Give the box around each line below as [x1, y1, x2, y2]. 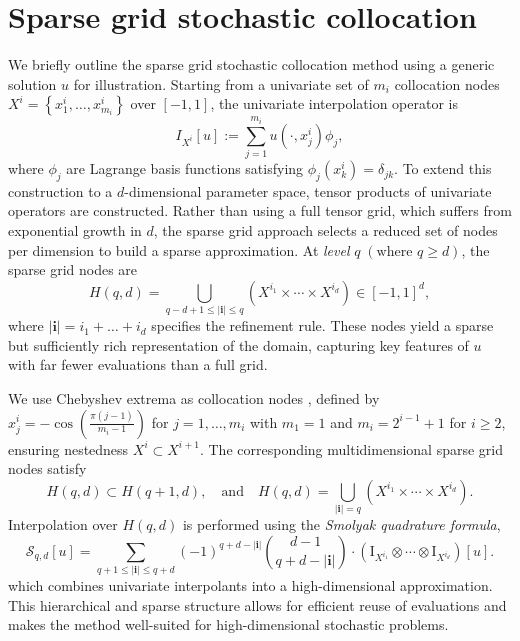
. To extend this [394, 158, 492, 179]
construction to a [8, 180, 113, 201]
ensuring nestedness [8, 438, 129, 459]
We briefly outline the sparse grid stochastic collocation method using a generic [8, 54, 495, 75]
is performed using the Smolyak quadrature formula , [182, 514, 501, 535]
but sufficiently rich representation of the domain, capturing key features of [8, 334, 469, 355]
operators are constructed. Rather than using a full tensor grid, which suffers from [8, 200, 512, 221]
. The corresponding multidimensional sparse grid [199, 438, 503, 459]
